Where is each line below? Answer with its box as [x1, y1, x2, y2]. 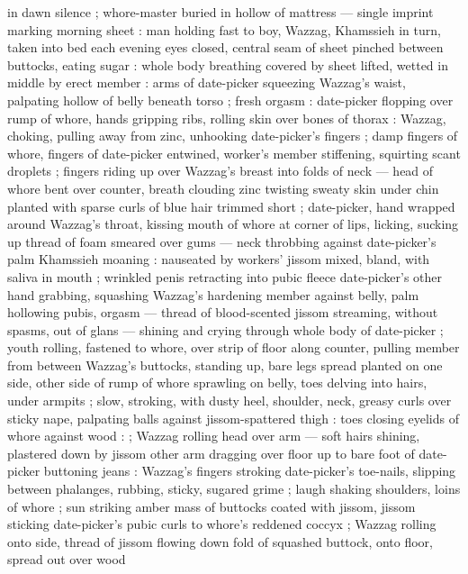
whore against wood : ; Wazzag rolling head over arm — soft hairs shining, [7, 426, 420, 445]
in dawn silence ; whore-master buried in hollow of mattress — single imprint [7, 3, 434, 21]
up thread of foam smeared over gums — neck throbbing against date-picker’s [7, 232, 436, 251]
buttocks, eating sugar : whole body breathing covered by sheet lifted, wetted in [7, 55, 448, 74]
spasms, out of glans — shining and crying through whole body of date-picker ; [7, 320, 444, 339]
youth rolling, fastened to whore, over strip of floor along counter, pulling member [7, 338, 460, 357]
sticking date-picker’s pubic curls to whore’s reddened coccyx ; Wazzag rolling [7, 515, 436, 533]
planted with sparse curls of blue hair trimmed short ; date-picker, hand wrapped [7, 196, 455, 215]
